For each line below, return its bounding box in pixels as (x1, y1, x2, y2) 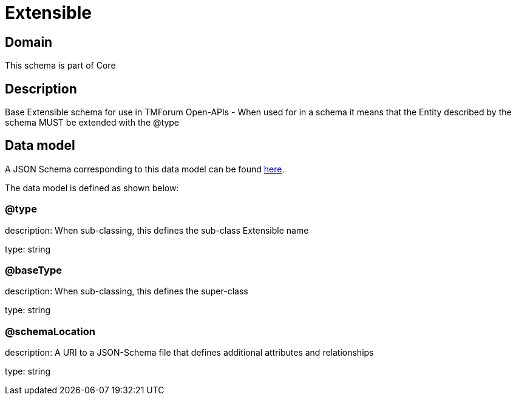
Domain (5, 34, 53, 50)
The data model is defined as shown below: (5, 182, 179, 193)
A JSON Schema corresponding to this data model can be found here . (5, 163, 285, 174)
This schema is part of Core (5, 60, 116, 71)
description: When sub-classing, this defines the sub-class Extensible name (5, 225, 309, 236)
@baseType (5, 263, 63, 276)
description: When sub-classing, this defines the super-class (5, 286, 248, 297)
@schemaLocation (5, 325, 95, 337)
